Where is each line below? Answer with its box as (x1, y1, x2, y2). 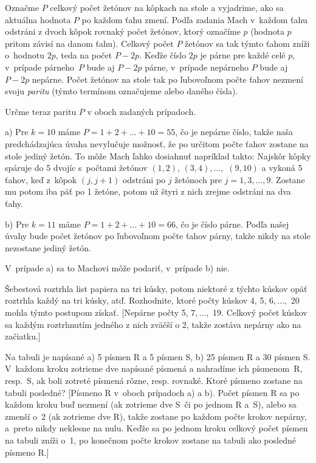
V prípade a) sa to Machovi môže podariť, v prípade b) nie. (5, 262, 230, 274)
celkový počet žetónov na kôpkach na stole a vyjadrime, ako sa (50, 1, 284, 13)
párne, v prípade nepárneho (145, 60, 249, 73)
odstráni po (122, 173, 166, 186)
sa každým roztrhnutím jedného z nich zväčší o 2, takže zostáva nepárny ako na (5, 318, 301, 330)
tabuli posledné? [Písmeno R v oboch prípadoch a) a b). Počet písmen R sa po (5, 386, 300, 399)
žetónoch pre (174, 173, 222, 186)
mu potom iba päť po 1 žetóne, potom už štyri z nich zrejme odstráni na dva (5, 185, 291, 198)
